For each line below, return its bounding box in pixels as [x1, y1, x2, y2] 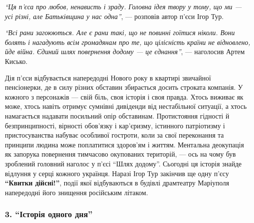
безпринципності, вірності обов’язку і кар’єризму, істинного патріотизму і [5, 120, 225, 130]
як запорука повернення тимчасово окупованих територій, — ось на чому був [5, 149, 236, 159]
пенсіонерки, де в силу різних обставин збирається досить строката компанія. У [5, 82, 243, 92]
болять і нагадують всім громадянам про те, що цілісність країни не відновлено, [5, 37, 251, 47]
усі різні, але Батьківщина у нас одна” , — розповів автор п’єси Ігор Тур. [5, 11, 224, 21]
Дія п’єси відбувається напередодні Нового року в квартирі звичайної [5, 72, 211, 82]
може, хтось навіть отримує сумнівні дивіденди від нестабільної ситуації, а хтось [5, 101, 247, 111]
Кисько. [5, 56, 28, 66]
